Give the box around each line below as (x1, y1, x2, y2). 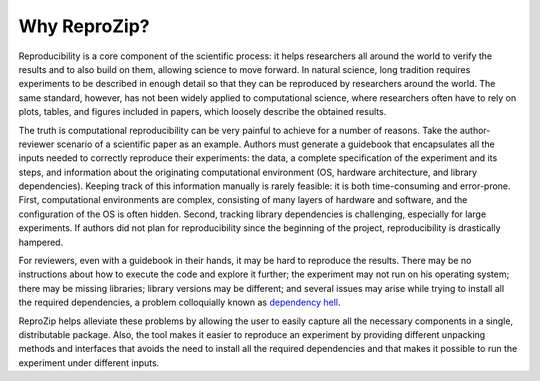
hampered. (18, 236, 64, 248)
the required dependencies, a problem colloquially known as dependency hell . (18, 296, 341, 309)
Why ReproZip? (18, 15, 150, 37)
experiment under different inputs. (18, 356, 160, 369)
